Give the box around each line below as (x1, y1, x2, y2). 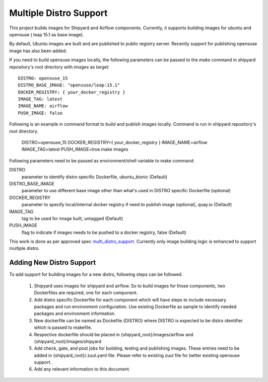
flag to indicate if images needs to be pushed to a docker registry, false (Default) (21, 229, 187, 235)
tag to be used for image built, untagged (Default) (21, 215, 124, 221)
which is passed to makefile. (34, 324, 92, 330)
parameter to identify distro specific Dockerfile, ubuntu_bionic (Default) (21, 174, 168, 180)
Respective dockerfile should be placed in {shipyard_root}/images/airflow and (34, 331, 194, 337)
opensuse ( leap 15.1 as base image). (9, 31, 84, 37)
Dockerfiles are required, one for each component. (34, 290, 138, 296)
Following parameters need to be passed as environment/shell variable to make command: (9, 157, 195, 163)
